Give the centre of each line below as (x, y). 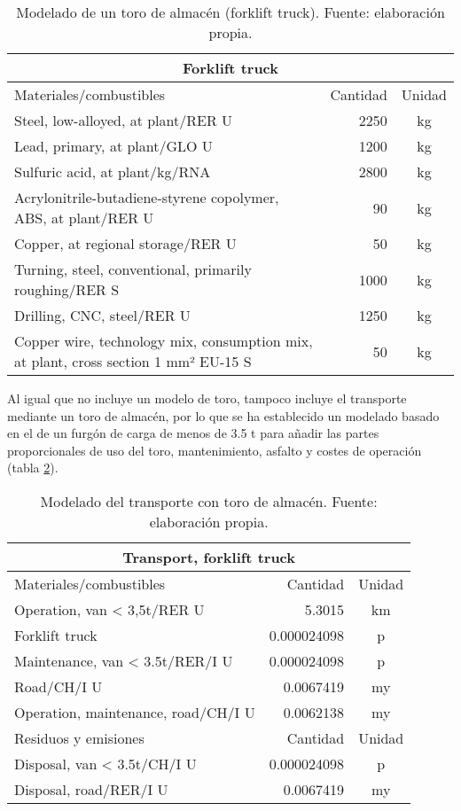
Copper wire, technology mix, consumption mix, (164, 341)
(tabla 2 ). (33, 468)
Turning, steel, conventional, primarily (133, 269)
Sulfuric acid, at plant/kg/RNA (113, 172)
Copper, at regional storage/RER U (125, 243)
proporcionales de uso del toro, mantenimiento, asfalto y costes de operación (215, 450)
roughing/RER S (67, 289)
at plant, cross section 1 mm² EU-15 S (133, 361)
